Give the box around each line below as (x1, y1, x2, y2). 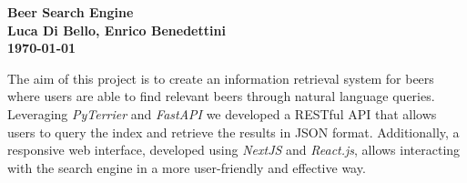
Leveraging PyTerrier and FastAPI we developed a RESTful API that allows (7, 104, 437, 123)
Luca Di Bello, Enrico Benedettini (7, 20, 226, 39)
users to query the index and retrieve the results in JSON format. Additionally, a (7, 122, 460, 141)
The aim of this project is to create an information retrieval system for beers (7, 68, 434, 87)
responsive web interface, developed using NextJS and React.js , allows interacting (7, 140, 461, 159)
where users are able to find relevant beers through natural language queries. (7, 86, 435, 106)
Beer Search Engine (7, 3, 134, 21)
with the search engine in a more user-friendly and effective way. (7, 158, 366, 177)
